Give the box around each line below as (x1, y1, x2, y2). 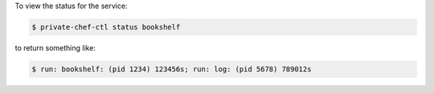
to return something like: (14, 42, 96, 52)
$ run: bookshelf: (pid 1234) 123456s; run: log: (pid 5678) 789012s (31, 64, 312, 74)
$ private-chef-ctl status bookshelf (31, 22, 181, 31)
